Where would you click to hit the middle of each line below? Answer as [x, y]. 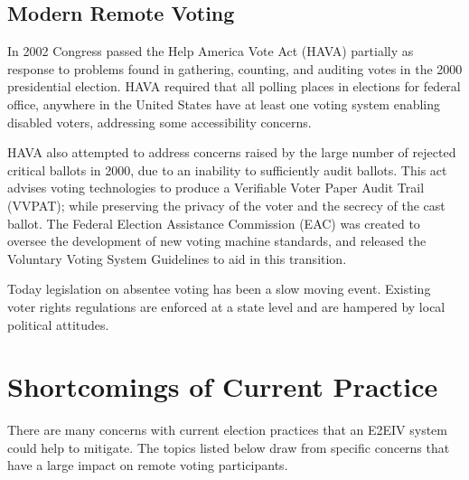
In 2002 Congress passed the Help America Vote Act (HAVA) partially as [211, 51]
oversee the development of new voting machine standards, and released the [217, 241]
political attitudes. [58, 324]
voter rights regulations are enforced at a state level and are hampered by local [226, 306]
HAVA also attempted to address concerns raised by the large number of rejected [232, 152]
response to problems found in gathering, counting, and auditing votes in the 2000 [235, 68]
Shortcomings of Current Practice [223, 386]
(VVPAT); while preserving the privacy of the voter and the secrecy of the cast [226, 205]
